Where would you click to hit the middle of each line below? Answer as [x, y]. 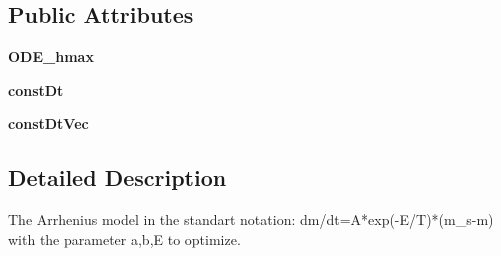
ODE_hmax [51, 56]
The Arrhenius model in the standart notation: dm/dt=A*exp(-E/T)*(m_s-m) [251, 219]
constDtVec [48, 123]
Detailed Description [117, 177]
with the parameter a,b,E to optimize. [124, 238]
